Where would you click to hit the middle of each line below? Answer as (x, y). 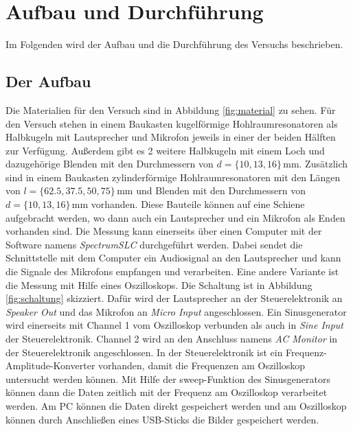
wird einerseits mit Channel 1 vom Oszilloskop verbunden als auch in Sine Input (174, 325)
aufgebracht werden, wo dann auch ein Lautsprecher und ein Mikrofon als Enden (175, 217)
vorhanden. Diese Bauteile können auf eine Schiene (198, 204)
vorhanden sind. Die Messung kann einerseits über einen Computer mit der (164, 231)
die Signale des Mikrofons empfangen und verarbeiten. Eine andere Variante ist (172, 271)
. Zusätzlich (323, 164)
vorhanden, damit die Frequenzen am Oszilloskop (202, 365)
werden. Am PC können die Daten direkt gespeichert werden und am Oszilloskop (176, 405)
